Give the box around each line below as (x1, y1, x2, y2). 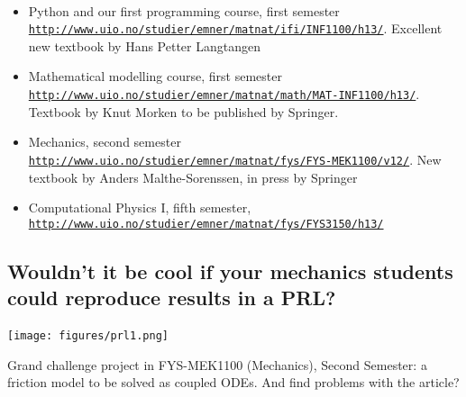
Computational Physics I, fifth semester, (28, 198, 251, 217)
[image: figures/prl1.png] (7, 329, 169, 343)
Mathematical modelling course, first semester (28, 67, 282, 86)
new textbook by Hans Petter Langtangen (28, 36, 260, 55)
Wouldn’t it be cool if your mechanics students (7, 257, 453, 284)
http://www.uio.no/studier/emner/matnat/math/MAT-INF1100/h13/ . (28, 85, 420, 104)
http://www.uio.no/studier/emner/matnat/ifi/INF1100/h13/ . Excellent (28, 19, 443, 38)
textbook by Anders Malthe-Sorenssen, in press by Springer (28, 167, 358, 186)
